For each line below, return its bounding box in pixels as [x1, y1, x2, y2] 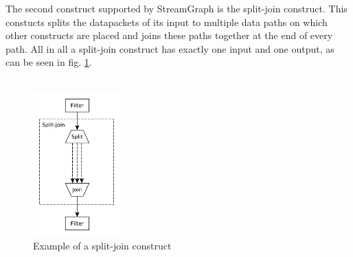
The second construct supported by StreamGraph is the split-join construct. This [5, 1, 348, 15]
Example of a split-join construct [33, 238, 172, 253]
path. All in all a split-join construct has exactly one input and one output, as [5, 41, 334, 56]
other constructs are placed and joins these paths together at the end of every [5, 28, 333, 42]
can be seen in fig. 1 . [5, 55, 92, 69]
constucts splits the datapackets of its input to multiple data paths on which [5, 14, 328, 29]
